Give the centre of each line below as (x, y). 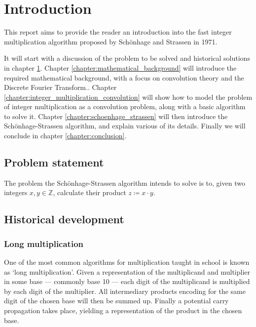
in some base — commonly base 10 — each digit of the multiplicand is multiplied (127, 281)
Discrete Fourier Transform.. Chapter (60, 87)
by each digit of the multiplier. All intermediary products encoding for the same (125, 291)
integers (16, 192)
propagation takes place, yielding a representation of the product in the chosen (123, 310)
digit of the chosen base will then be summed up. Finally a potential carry (116, 301)
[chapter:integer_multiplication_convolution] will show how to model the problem (128, 97)
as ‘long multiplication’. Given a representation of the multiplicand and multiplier (127, 271)
